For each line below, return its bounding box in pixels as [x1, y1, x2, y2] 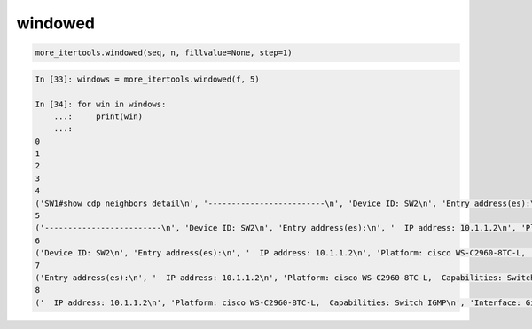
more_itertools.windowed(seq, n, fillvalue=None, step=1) [35, 48, 293, 58]
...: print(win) [53, 111, 144, 121]
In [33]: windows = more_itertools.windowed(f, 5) [35, 74, 261, 84]
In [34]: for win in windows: [35, 98, 167, 109]
